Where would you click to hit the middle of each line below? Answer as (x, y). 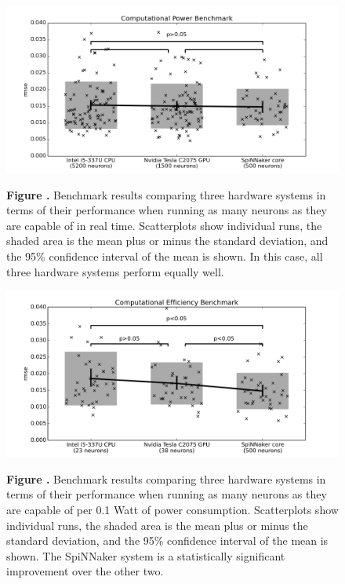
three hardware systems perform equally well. (115, 271)
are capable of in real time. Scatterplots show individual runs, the (164, 225)
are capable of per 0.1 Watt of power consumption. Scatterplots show (172, 509)
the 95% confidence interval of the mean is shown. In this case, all (165, 255)
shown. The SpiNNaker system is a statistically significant (146, 555)
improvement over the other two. (85, 571)
